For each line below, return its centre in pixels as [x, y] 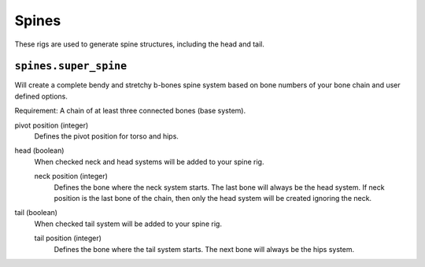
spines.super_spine [71, 66]
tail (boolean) [36, 213]
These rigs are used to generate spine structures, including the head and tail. [140, 44]
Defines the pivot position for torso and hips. [106, 136]
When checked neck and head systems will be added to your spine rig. [149, 161]
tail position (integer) [68, 238]
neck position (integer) [71, 176]
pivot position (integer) [52, 125]
